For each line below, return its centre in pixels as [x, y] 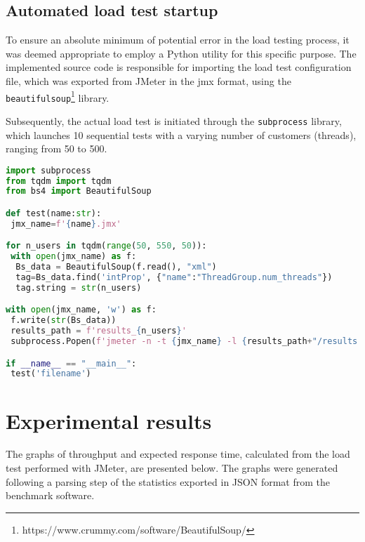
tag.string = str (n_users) [79, 287]
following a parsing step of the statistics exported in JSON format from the [168, 481]
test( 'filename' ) [51, 374]
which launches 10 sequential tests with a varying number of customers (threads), [181, 134]
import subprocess [48, 170]
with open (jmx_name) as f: [74, 257]
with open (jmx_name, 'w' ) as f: [81, 310]
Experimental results [109, 420]
